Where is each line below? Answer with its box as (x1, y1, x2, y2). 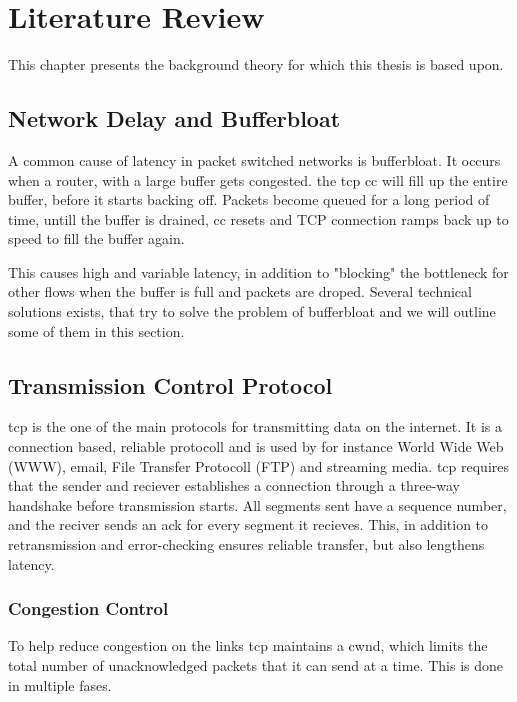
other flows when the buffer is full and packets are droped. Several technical (8, 281, 472, 302)
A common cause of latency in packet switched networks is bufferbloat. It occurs (8, 149, 501, 170)
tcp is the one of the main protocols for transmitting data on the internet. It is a (8, 416, 502, 437)
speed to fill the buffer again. (8, 228, 185, 249)
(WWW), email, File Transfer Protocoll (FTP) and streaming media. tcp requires (8, 455, 509, 476)
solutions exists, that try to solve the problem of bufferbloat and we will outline (8, 301, 496, 322)
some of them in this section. (8, 320, 185, 341)
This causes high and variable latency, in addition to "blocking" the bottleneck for (8, 261, 509, 282)
